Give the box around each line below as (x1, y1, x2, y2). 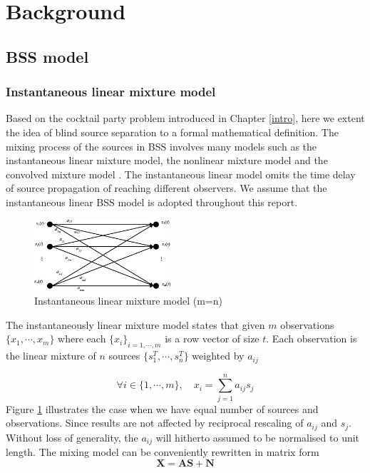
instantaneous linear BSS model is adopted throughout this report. (6, 194, 298, 209)
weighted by (192, 348, 245, 363)
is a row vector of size (165, 331, 259, 346)
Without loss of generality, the (6, 429, 138, 444)
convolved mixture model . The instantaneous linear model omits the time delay (6, 166, 356, 181)
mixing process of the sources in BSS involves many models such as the (6, 138, 317, 153)
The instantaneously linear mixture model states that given (6, 317, 265, 332)
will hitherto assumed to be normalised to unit (155, 429, 360, 444)
